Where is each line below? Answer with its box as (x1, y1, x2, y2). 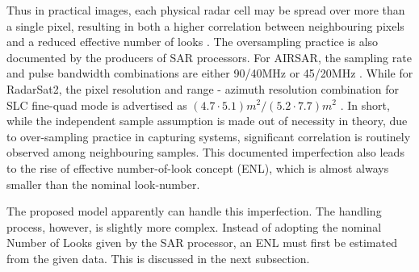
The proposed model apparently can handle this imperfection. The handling (6, 203, 382, 220)
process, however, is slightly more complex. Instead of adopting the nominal (6, 218, 382, 235)
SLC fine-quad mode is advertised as (6, 96, 187, 113)
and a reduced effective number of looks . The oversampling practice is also (6, 33, 379, 50)
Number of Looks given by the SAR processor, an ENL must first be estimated (6, 234, 397, 251)
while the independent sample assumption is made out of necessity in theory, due (6, 112, 408, 129)
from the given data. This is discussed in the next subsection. (6, 249, 310, 266)
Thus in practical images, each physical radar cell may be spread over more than (6, 2, 405, 18)
